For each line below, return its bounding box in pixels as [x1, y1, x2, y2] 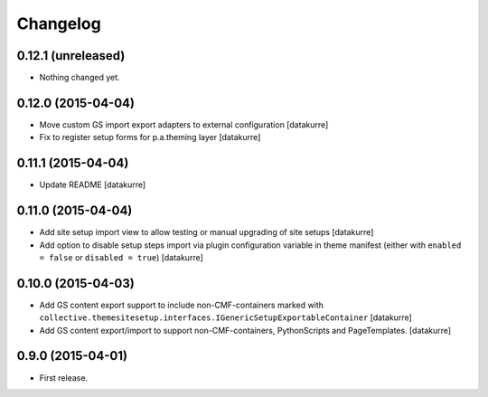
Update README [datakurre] [39, 179, 146, 190]
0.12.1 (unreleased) [16, 48, 126, 63]
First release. [39, 372, 89, 383]
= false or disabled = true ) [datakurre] [39, 251, 203, 262]
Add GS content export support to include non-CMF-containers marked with [39, 299, 324, 310]
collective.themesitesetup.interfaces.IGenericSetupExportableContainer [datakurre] [39, 312, 413, 323]
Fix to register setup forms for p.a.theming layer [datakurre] [39, 132, 261, 143]
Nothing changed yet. [39, 72, 121, 83]
